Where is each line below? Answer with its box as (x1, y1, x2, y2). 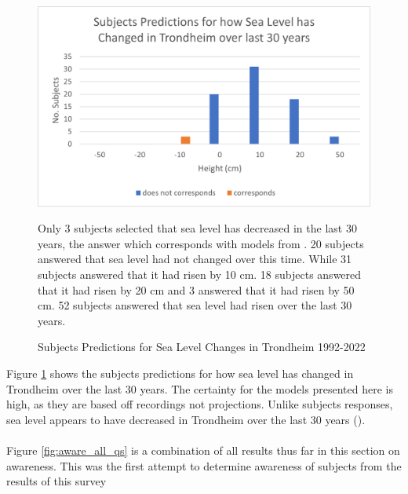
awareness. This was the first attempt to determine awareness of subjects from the (6, 457, 402, 474)
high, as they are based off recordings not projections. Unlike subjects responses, (6, 396, 393, 412)
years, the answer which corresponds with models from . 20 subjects (38, 235, 364, 251)
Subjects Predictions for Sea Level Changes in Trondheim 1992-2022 (38, 338, 366, 355)
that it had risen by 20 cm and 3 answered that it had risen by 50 (38, 281, 355, 298)
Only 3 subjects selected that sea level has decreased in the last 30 (38, 220, 357, 236)
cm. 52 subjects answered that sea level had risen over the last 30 (38, 297, 352, 313)
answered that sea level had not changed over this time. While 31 (38, 251, 352, 267)
